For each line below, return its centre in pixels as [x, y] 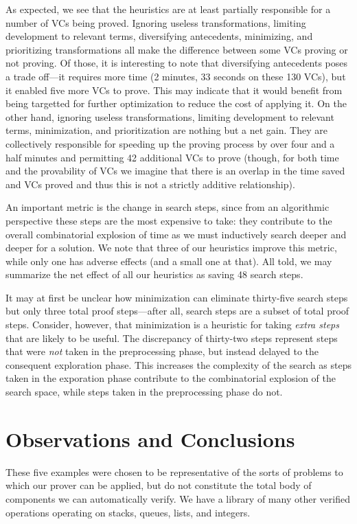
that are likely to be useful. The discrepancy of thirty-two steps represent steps [172, 338]
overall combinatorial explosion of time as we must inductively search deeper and [176, 234]
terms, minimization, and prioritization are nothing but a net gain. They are [166, 130]
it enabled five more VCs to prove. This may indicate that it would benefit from [174, 90]
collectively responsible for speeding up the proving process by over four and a [170, 143]
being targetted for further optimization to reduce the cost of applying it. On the [176, 103]
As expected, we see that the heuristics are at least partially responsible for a [168, 9]
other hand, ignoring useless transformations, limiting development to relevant [170, 116]
